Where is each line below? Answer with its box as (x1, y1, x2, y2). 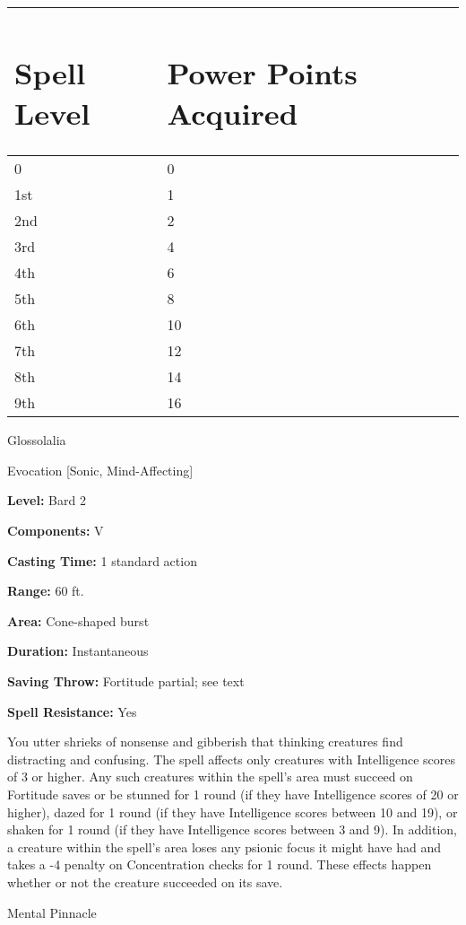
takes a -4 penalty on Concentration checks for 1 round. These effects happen (7, 855, 432, 874)
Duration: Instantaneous (7, 641, 149, 660)
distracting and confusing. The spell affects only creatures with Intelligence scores (7, 749, 455, 768)
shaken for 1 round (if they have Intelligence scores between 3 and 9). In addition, (7, 820, 458, 839)
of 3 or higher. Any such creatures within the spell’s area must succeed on (7, 767, 413, 786)
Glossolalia (7, 431, 66, 449)
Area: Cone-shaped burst (7, 611, 150, 630)
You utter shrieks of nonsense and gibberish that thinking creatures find (7, 732, 403, 751)
